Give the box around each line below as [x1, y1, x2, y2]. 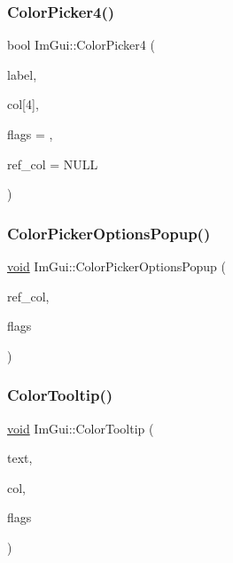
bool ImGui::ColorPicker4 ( [7, 35, 155, 54]
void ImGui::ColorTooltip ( [7, 418, 154, 437]
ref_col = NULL [7, 154, 98, 173]
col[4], [7, 95, 39, 113]
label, [7, 65, 37, 83]
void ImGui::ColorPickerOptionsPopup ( [7, 257, 226, 275]
